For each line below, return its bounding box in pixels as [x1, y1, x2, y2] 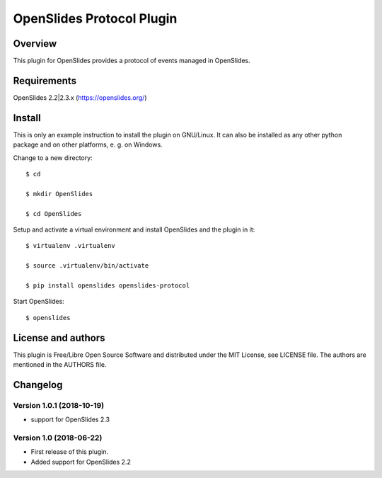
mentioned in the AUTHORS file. [13, 360, 107, 369]
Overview [13, 38, 57, 50]
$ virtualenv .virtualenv [25, 241, 116, 250]
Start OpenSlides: [13, 297, 65, 306]
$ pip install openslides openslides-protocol [25, 281, 190, 290]
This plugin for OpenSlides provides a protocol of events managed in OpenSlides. [13, 57, 250, 65]
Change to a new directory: [13, 153, 93, 162]
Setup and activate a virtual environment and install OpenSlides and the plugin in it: [13, 225, 255, 234]
